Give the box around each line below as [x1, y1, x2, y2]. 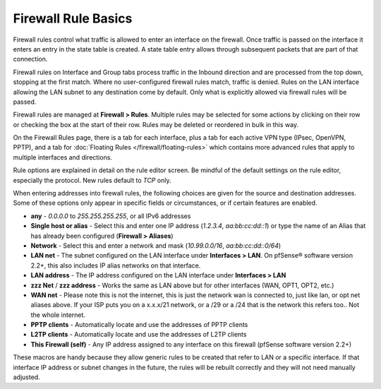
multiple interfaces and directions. [13, 152, 113, 162]
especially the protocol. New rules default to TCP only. [13, 176, 171, 184]
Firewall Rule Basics [13, 11, 133, 26]
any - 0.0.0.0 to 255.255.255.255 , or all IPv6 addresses [30, 212, 191, 220]
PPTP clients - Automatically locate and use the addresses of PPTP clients [30, 321, 248, 329]
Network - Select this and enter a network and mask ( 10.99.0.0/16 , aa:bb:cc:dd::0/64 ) [30, 241, 282, 250]
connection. [13, 55, 48, 64]
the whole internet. [30, 311, 86, 319]
